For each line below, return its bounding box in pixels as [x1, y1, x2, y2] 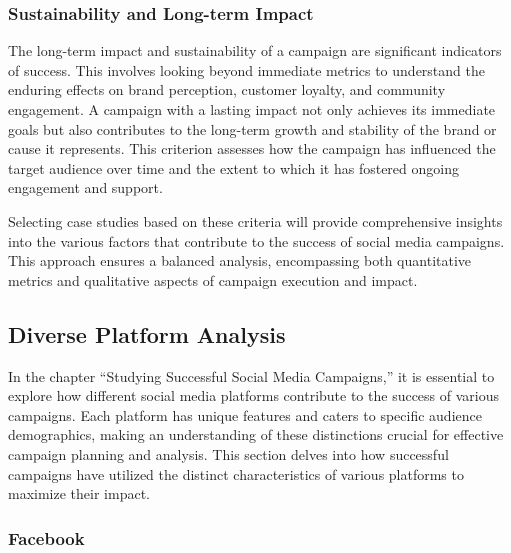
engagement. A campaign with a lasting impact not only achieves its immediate [8, 99, 496, 119]
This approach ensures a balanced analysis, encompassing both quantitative [8, 250, 472, 271]
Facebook [8, 525, 85, 550]
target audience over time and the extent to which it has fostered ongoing [8, 157, 459, 178]
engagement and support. [8, 177, 163, 198]
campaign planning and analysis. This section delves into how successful [8, 443, 449, 464]
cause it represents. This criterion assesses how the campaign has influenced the [8, 138, 496, 159]
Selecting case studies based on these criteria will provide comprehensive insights [8, 210, 503, 231]
